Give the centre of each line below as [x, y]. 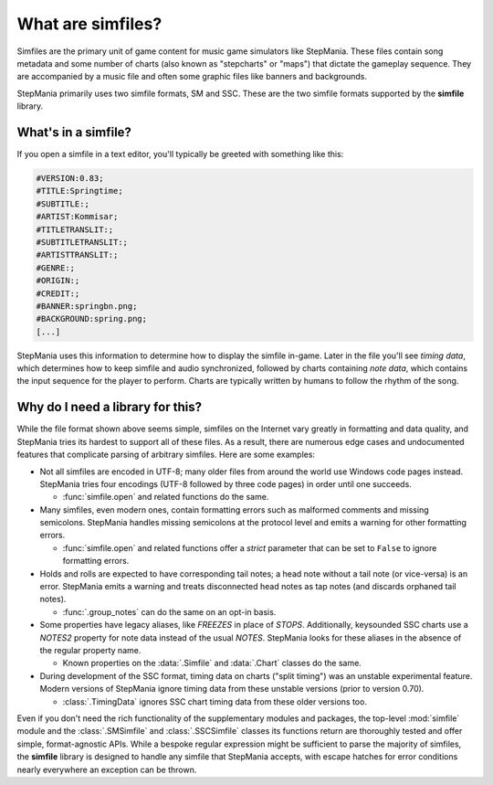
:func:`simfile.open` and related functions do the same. [166, 497]
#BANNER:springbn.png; [87, 306]
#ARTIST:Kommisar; [77, 217]
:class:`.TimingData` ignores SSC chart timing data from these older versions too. [215, 701]
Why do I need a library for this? [110, 407]
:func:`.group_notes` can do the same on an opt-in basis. [169, 611]
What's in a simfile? [74, 132]
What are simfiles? [89, 24]
